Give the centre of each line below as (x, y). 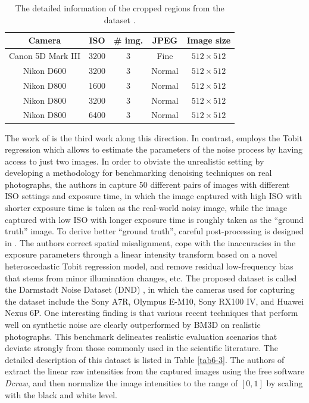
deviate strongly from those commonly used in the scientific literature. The (141, 348)
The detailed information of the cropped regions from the (120, 8)
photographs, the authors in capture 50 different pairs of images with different (147, 184)
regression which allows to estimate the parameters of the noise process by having (154, 149)
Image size (209, 40)
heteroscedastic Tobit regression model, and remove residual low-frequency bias (149, 266)
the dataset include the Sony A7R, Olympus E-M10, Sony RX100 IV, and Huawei (154, 301)
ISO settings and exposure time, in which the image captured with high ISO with (154, 196)
